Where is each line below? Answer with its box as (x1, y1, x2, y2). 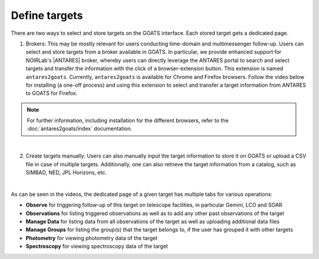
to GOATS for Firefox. (25, 90, 78, 97)
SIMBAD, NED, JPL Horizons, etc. (25, 169, 107, 176)
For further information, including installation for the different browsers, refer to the (27, 117, 229, 124)
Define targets (11, 9, 83, 22)
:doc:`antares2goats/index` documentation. (27, 125, 132, 132)
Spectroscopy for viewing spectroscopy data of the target (25, 242, 168, 250)
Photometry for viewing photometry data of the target (25, 234, 158, 241)
